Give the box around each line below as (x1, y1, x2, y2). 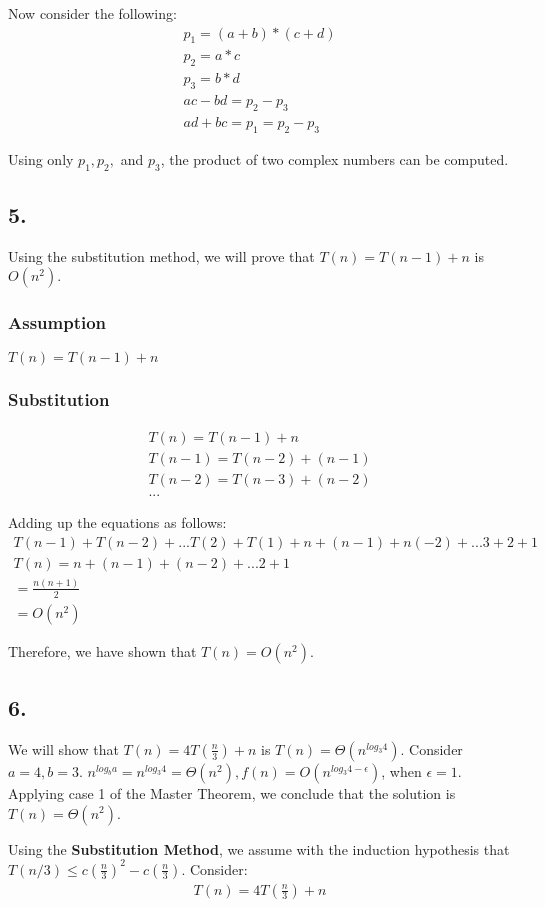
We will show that (8, 738, 119, 759)
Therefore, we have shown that (8, 640, 197, 661)
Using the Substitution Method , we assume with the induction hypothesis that (8, 838, 510, 859)
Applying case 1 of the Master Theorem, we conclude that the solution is (8, 782, 456, 803)
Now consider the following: (8, 3, 177, 23)
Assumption (8, 310, 107, 335)
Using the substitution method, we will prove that (8, 245, 315, 266)
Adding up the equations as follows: (8, 511, 227, 532)
